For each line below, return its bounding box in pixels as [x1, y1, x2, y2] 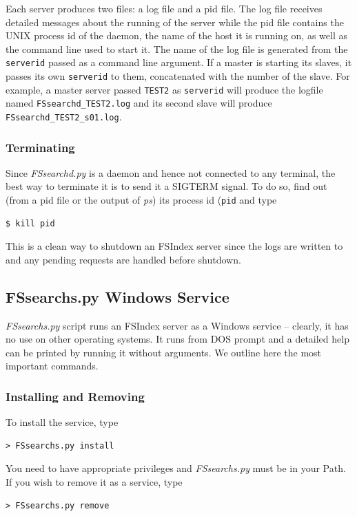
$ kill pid [6, 218, 55, 228]
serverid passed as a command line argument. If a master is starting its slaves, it [6, 55, 352, 69]
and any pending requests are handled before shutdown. [6, 252, 241, 266]
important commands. [6, 358, 99, 373]
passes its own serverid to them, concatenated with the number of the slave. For [6, 69, 350, 83]
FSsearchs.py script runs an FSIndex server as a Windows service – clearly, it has [6, 318, 349, 332]
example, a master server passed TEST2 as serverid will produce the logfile [6, 82, 323, 96]
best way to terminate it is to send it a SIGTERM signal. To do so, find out [6, 179, 327, 193]
